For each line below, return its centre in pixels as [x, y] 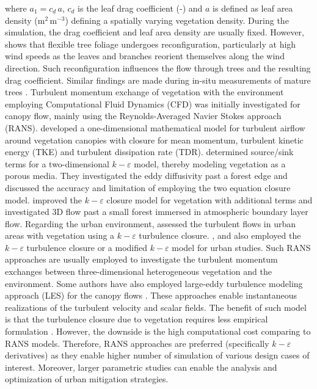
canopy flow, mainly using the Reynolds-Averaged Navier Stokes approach [143, 116]
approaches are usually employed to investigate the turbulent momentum [141, 259]
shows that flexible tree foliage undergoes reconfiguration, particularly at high [151, 44]
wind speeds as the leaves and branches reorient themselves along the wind [145, 56]
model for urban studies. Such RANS [241, 247]
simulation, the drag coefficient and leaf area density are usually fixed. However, [155, 32]
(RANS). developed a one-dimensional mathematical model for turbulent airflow [155, 127]
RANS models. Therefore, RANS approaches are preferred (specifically [137, 343]
